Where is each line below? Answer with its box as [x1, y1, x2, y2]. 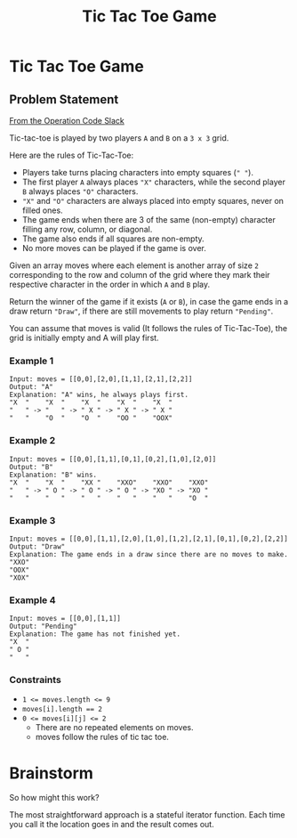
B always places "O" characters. [21, 186, 139, 197]
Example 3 [9, 514, 56, 526]
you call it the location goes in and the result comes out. [9, 819, 215, 830]
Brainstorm [9, 763, 93, 783]
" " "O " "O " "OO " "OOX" [9, 414, 173, 423]
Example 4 [9, 594, 56, 606]
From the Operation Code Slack [9, 116, 124, 126]
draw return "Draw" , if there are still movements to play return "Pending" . [9, 305, 274, 316]
